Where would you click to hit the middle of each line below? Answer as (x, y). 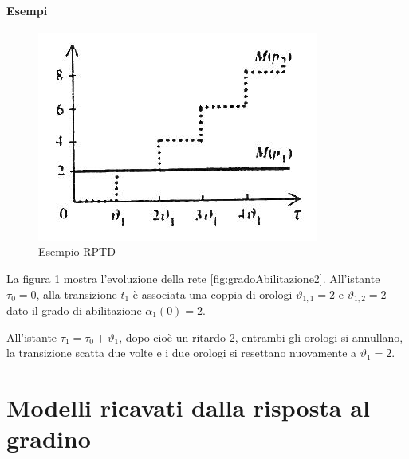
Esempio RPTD (77, 251)
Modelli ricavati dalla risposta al (188, 407)
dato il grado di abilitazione (74, 310)
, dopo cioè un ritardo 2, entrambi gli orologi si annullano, (261, 337)
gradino (49, 439)
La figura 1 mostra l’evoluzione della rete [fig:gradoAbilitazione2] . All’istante (193, 278)
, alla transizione (77, 294)
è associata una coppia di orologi (212, 294)
